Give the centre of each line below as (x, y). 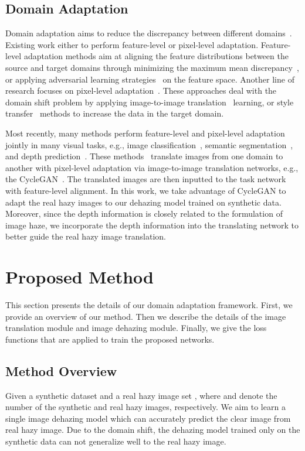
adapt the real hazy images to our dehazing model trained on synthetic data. (143, 202)
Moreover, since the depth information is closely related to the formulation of (144, 213)
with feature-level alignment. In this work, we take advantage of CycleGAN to (146, 190)
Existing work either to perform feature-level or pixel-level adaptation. (132, 44)
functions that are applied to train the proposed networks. (110, 339)
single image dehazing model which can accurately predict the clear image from (148, 418)
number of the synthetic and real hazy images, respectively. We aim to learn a (145, 407)
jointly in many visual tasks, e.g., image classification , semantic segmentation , (149, 144)
